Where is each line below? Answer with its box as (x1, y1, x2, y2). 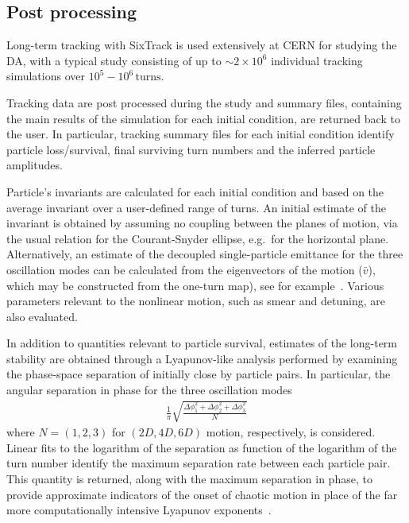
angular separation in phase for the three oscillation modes (6, 382, 292, 398)
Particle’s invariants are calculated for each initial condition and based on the (6, 183, 384, 200)
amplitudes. (6, 157, 63, 173)
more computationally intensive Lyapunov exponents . (6, 502, 272, 518)
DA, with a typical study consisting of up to (6, 52, 222, 68)
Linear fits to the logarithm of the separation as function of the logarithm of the (6, 439, 397, 455)
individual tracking (271, 52, 363, 68)
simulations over (6, 68, 85, 84)
